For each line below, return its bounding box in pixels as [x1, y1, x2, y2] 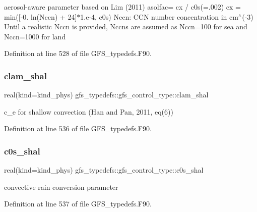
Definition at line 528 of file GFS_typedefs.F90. [4, 48, 152, 59]
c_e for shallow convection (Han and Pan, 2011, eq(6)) [4, 106, 173, 117]
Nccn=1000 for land [4, 31, 66, 41]
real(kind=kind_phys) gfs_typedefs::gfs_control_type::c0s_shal [4, 165, 204, 175]
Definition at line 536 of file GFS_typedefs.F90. [4, 123, 152, 134]
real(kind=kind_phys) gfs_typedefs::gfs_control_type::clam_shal [4, 89, 209, 100]
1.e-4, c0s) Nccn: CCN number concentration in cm [80, 11, 238, 22]
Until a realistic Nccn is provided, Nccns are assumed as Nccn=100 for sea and [4, 21, 247, 32]
